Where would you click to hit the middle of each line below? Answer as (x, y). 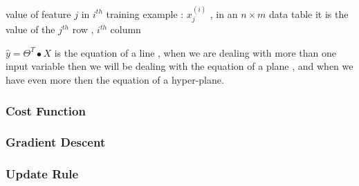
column (126, 29)
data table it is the (309, 13)
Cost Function (46, 110)
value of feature (38, 13)
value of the (30, 29)
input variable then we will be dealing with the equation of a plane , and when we (179, 66)
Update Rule (42, 174)
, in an (224, 13)
